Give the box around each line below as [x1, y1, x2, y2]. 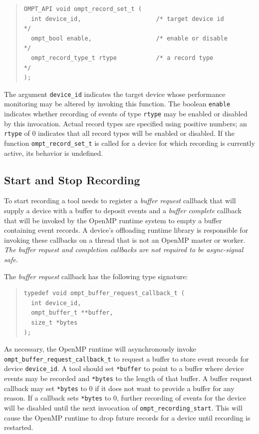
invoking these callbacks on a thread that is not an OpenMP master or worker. [4, 234, 246, 245]
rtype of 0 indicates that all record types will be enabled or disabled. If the [4, 128, 235, 138]
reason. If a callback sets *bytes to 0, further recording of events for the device [4, 393, 246, 403]
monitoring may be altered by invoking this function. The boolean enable [4, 98, 231, 109]
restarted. [4, 422, 33, 433]
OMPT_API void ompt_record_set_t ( [23, 5, 142, 12]
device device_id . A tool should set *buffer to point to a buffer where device [4, 363, 244, 374]
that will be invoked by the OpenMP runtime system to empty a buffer [4, 215, 222, 225]
